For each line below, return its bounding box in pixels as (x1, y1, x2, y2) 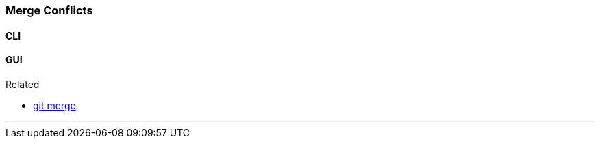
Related (5, 78, 40, 90)
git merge (33, 99, 76, 111)
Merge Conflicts (5, 3, 93, 17)
